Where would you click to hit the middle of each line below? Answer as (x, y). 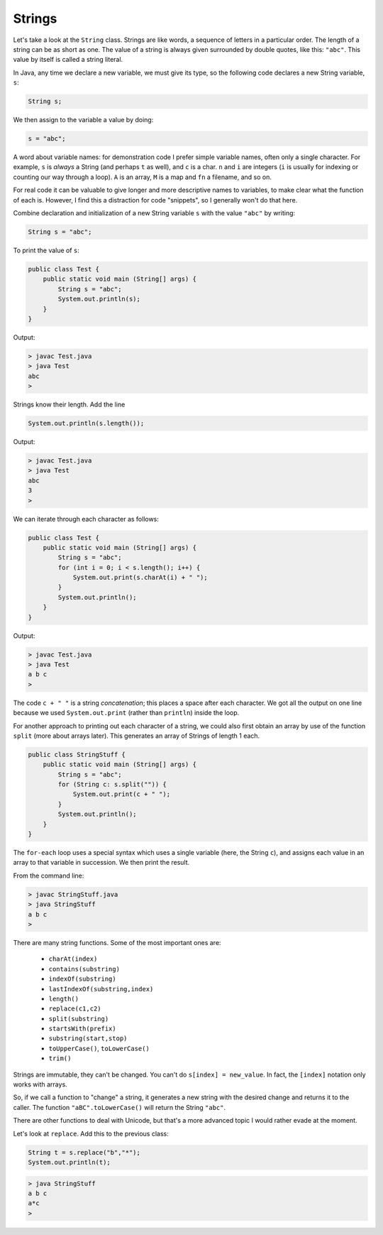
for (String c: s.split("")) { (112, 784)
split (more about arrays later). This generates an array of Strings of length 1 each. (137, 735)
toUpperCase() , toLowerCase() (99, 1048)
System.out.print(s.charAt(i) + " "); (140, 578)
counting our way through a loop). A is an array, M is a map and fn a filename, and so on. (143, 177)
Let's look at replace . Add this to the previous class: (91, 1133)
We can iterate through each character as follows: (86, 519)
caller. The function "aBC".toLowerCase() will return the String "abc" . (120, 1107)
